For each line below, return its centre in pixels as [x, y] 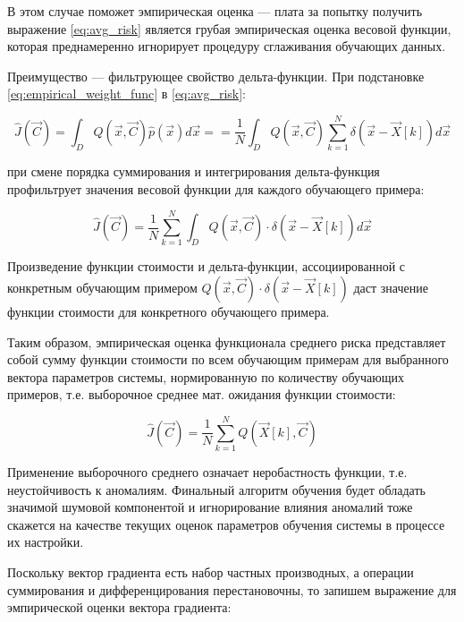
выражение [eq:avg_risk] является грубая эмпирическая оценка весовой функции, [229, 28]
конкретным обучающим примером [102, 287]
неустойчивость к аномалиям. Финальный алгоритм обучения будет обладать [216, 489]
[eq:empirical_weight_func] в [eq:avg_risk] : [127, 94]
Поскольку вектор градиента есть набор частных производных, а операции [211, 572]
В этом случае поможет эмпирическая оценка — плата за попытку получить [215, 11]
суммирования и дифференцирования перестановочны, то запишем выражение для [232, 589]
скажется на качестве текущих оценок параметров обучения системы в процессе [226, 524]
